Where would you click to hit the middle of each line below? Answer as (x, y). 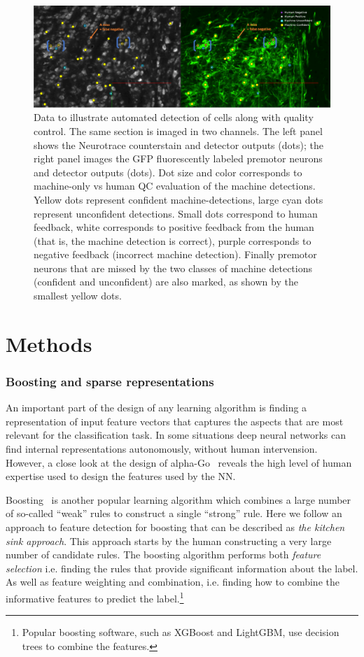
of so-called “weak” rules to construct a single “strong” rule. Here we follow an (174, 513)
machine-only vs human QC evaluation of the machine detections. (175, 186)
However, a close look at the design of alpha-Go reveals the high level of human (179, 462)
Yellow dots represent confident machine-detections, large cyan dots (178, 199)
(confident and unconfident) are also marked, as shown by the (166, 282)
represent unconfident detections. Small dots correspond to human (176, 213)
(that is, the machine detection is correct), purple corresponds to (173, 240)
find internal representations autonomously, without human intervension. (162, 449)
